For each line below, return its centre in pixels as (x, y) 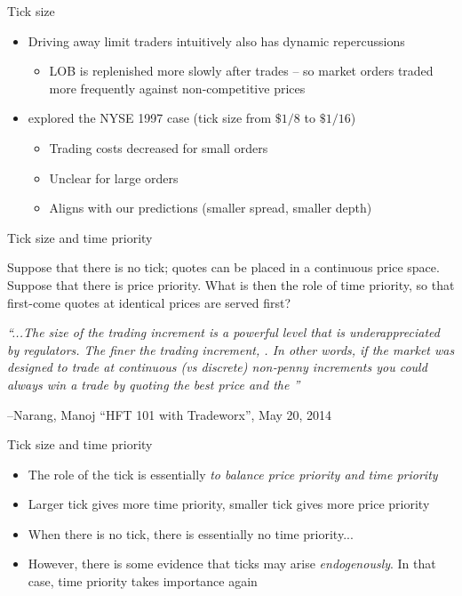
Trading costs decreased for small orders (159, 147)
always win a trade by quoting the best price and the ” (154, 384)
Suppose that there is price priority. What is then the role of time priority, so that (231, 284)
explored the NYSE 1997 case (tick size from (150, 118)
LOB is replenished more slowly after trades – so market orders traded (241, 71)
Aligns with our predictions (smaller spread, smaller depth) (211, 208)
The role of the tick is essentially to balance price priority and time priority (233, 474)
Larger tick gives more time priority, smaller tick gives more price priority (229, 504)
